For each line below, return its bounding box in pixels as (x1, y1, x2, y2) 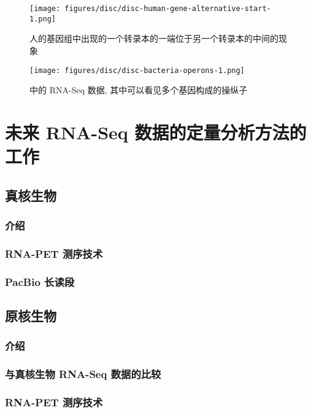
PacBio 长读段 (5, 274, 75, 289)
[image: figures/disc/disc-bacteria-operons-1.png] (29, 66, 245, 75)
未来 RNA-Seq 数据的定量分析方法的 (5, 119, 307, 144)
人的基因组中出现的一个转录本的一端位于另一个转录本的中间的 (29, 32, 278, 45)
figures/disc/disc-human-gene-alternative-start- (64, 4, 271, 13)
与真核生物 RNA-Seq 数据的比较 (5, 366, 161, 382)
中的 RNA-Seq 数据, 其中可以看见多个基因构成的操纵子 (29, 83, 248, 96)
